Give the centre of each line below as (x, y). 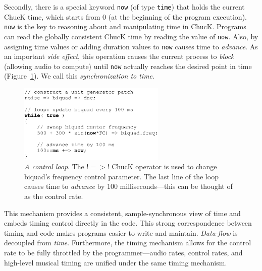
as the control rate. (54, 196)
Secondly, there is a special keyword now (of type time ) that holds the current (124, 7)
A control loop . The (54, 166)
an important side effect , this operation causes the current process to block (119, 56)
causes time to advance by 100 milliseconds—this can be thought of (128, 186)
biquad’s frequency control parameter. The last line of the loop (121, 176)
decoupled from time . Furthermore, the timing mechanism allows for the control (128, 243)
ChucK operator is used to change (164, 166)
